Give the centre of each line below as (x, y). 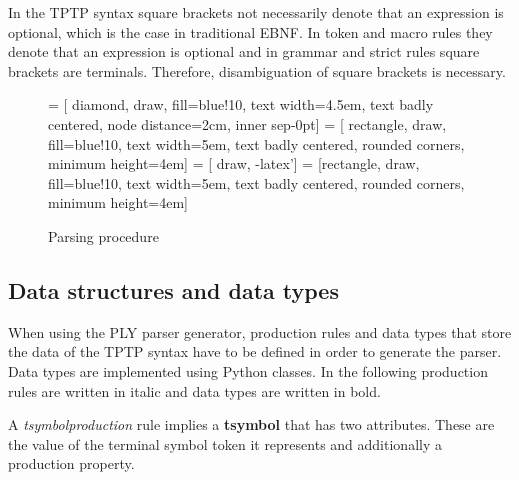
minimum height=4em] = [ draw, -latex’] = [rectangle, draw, (234, 163)
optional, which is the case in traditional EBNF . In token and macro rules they (250, 31)
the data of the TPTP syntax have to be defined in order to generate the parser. (255, 351)
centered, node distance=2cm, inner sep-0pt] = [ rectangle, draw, (247, 123)
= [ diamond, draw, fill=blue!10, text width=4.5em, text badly (241, 104)
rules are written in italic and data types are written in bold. (194, 390)
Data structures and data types (173, 289)
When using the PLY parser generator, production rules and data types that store (260, 331)
